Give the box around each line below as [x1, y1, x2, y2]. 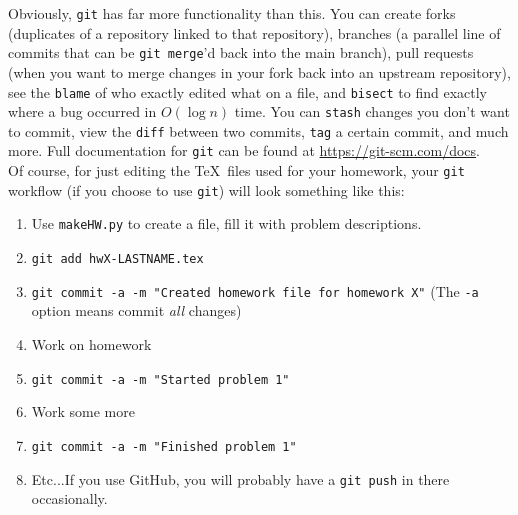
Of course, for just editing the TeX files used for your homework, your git [8, 160, 465, 181]
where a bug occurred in [8, 101, 157, 122]
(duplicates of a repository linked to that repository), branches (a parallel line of [8, 22, 501, 43]
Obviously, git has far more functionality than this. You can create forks [8, 3, 456, 23]
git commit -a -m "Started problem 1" [31, 372, 290, 387]
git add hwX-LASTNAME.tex [31, 252, 204, 267]
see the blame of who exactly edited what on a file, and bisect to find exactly [8, 81, 487, 102]
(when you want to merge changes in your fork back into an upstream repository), [8, 61, 511, 82]
